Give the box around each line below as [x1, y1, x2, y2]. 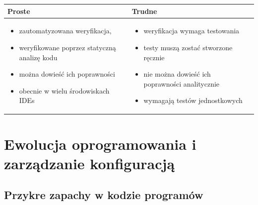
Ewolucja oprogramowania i [4, 133, 196, 154]
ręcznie [143, 52, 165, 62]
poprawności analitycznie [143, 78, 220, 89]
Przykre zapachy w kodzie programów [4, 187, 203, 203]
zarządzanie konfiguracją [4, 153, 175, 173]
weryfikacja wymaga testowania [143, 25, 240, 36]
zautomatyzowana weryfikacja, [19, 25, 112, 36]
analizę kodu [19, 52, 58, 62]
